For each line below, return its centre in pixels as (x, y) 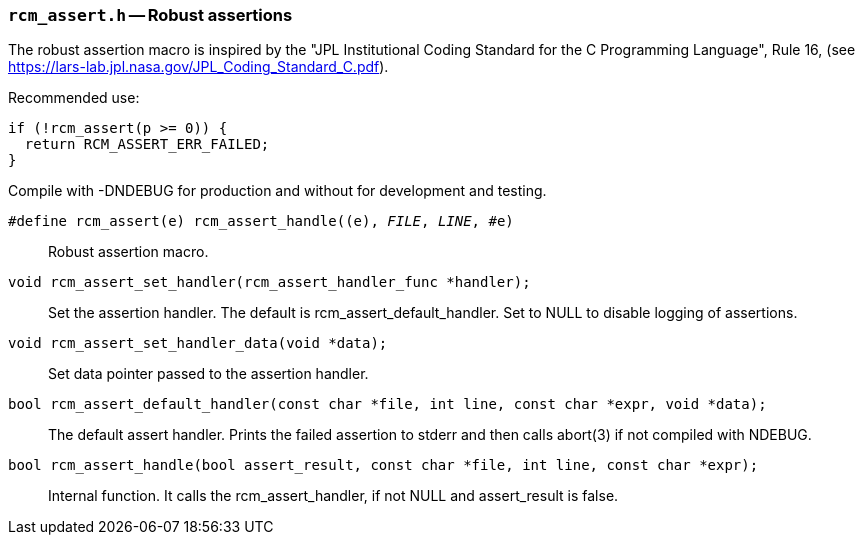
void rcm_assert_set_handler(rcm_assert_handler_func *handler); (269, 282)
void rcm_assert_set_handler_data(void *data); (198, 343)
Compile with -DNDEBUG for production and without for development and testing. (277, 191)
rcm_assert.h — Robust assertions (150, 15)
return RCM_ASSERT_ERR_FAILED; (147, 144)
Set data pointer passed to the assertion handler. (208, 374)
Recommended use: (74, 98)
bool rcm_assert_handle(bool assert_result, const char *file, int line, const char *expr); (383, 465)
